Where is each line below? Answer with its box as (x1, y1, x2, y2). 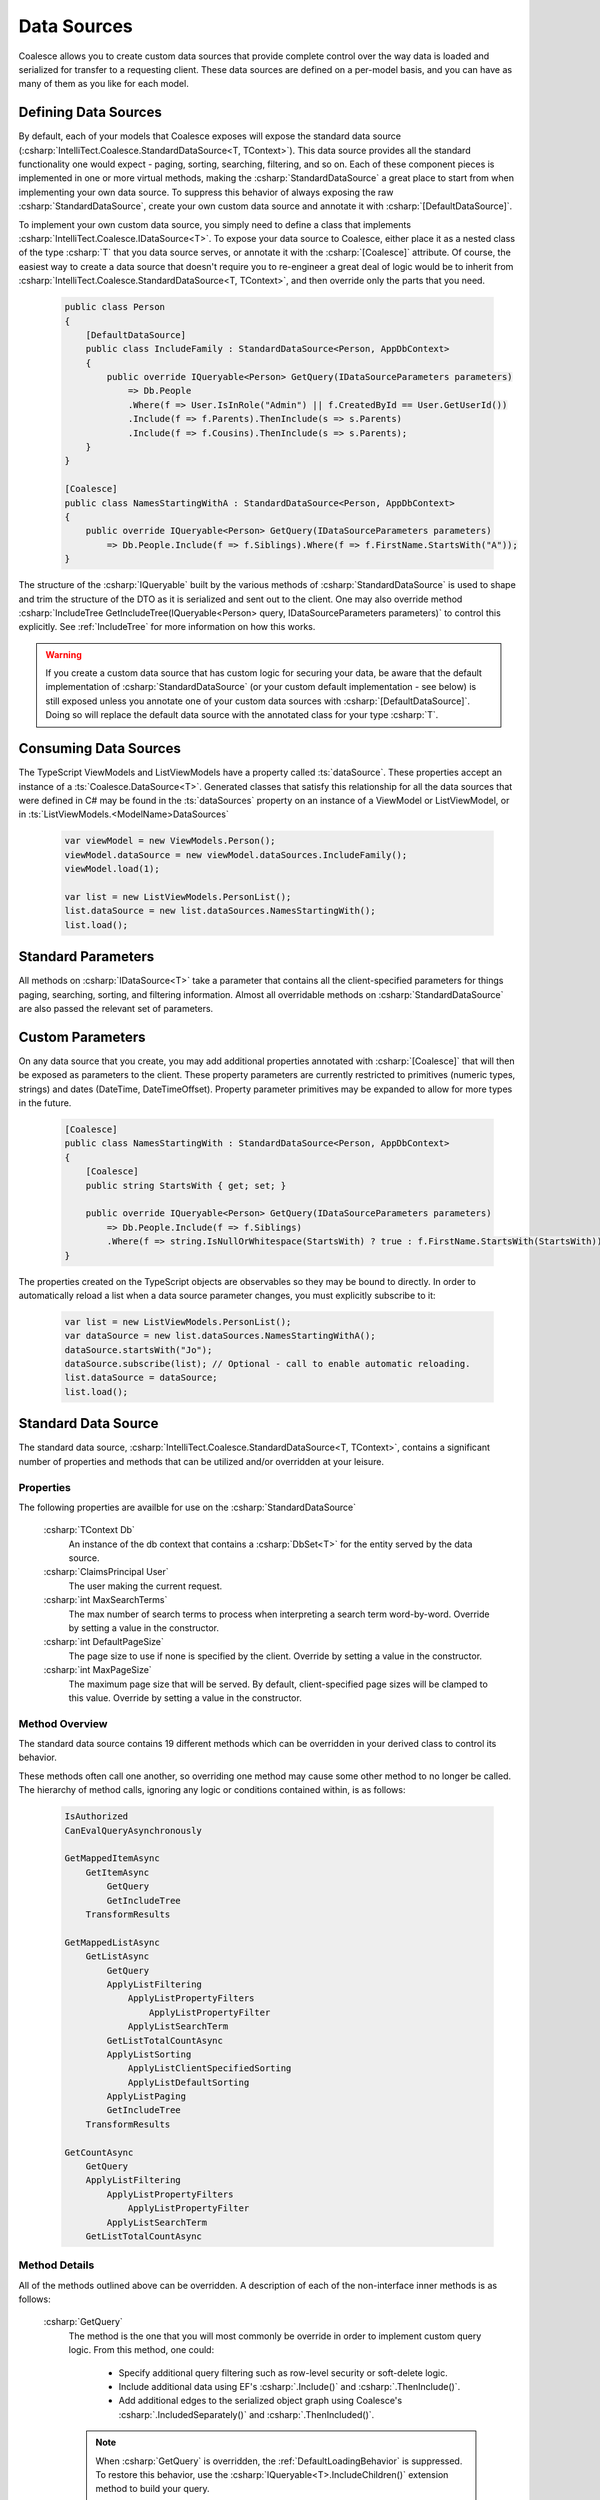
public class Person (64, 301, 165, 313)
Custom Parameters (18, 1028, 146, 1045)
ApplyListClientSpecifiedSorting (127, 2063, 292, 2074)
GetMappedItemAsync (64, 1853, 160, 1864)
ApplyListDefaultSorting (127, 2076, 250, 2088)
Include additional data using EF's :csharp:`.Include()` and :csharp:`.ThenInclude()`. (118, 2381, 461, 2393)
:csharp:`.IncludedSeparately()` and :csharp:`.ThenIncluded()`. (118, 2408, 375, 2420)
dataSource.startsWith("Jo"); (64, 1344, 213, 1355)
